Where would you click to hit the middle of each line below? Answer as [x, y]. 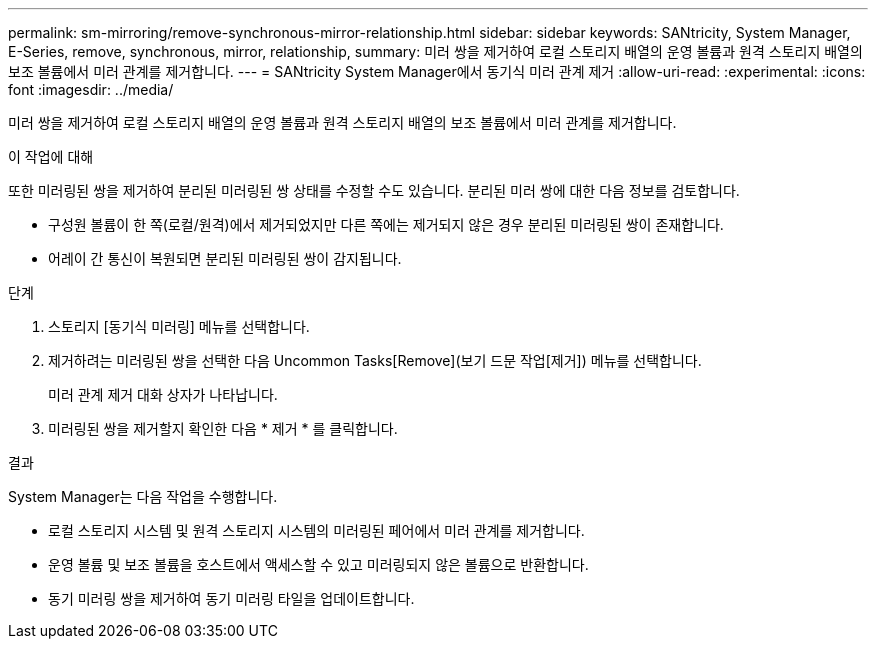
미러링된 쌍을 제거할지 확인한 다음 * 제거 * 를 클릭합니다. [223, 428]
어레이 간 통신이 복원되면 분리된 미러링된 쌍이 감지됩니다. [225, 258]
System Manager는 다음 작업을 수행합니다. [143, 496]
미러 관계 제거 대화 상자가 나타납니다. [163, 394]
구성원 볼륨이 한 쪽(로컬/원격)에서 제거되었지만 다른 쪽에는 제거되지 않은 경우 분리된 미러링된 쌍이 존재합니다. [386, 224]
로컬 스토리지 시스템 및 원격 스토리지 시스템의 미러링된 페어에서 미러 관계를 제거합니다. [316, 530]
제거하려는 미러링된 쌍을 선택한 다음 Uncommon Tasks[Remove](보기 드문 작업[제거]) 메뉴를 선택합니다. [375, 360]
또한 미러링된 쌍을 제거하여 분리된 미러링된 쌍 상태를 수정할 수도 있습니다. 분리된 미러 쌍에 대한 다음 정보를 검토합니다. [374, 190]
